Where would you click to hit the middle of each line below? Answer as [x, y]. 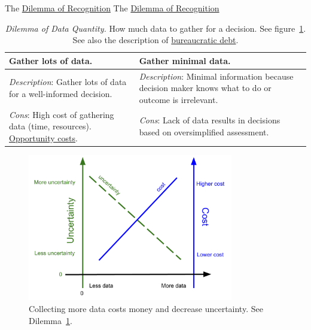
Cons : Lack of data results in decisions [210, 120]
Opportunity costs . [43, 137]
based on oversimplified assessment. [204, 132]
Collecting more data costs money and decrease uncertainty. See [146, 308]
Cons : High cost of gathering [62, 114]
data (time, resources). [50, 126]
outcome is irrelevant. [179, 99]
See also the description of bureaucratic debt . [155, 40]
